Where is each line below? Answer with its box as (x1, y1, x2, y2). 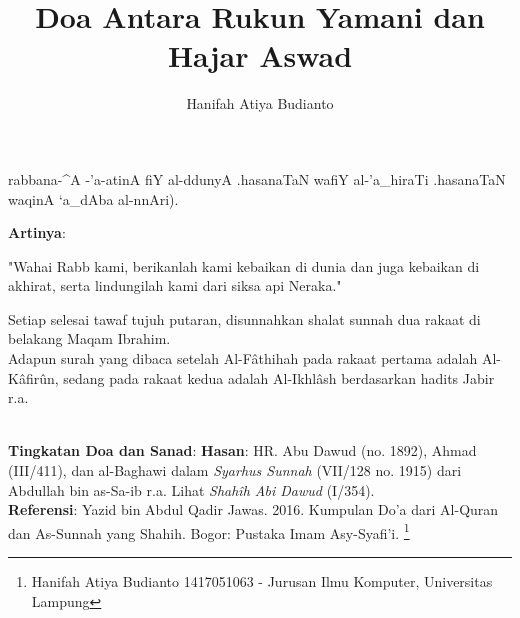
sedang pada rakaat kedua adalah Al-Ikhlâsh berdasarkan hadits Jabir (63, 367, 495, 388)
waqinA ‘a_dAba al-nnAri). (8, 188, 179, 209)
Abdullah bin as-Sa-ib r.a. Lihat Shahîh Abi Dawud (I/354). (8, 479, 375, 500)
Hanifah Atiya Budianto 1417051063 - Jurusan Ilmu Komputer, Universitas (31, 571, 493, 592)
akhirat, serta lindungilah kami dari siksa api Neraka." (8, 275, 342, 296)
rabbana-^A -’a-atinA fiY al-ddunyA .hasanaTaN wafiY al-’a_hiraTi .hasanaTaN (8, 168, 506, 189)
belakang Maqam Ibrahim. (8, 328, 171, 349)
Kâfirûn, (8, 367, 59, 388)
